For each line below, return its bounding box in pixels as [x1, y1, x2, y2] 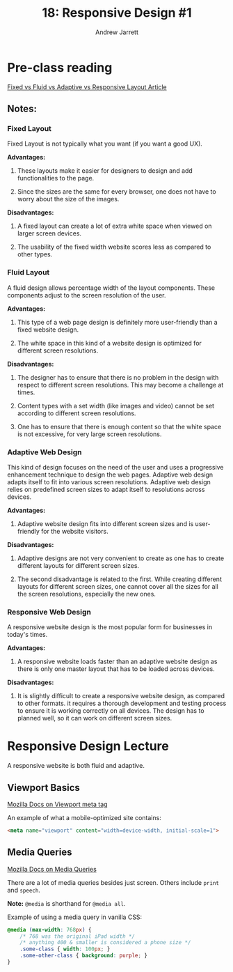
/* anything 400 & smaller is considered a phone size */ [19, 939, 191, 946]
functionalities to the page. [17, 174, 95, 183]
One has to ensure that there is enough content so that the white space [17, 422, 222, 431]
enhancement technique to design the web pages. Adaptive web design [7, 470, 214, 479]
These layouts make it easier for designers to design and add [17, 167, 193, 175]
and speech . [7, 886, 40, 894]
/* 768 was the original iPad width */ [19, 932, 136, 940]
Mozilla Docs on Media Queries [7, 865, 97, 873]
